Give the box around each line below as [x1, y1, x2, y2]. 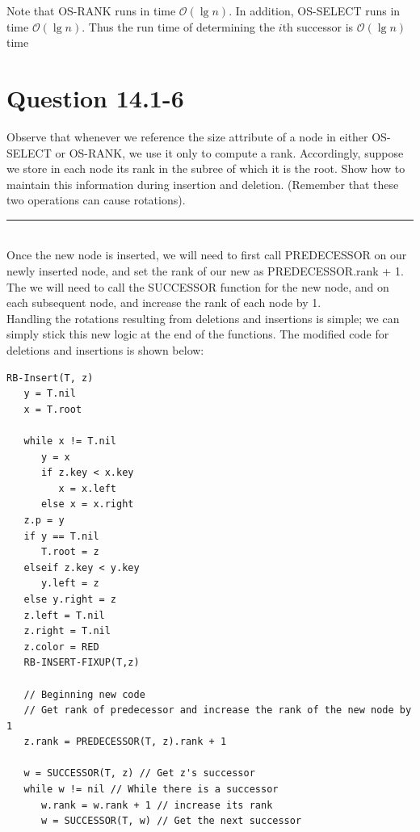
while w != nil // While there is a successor [23, 784, 279, 796]
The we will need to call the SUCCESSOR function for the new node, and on [6, 278, 389, 295]
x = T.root [23, 403, 82, 415]
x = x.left [58, 482, 117, 494]
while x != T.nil [23, 435, 117, 447]
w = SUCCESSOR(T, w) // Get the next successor [40, 815, 302, 827]
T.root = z [40, 546, 99, 558]
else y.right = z [23, 593, 117, 605]
